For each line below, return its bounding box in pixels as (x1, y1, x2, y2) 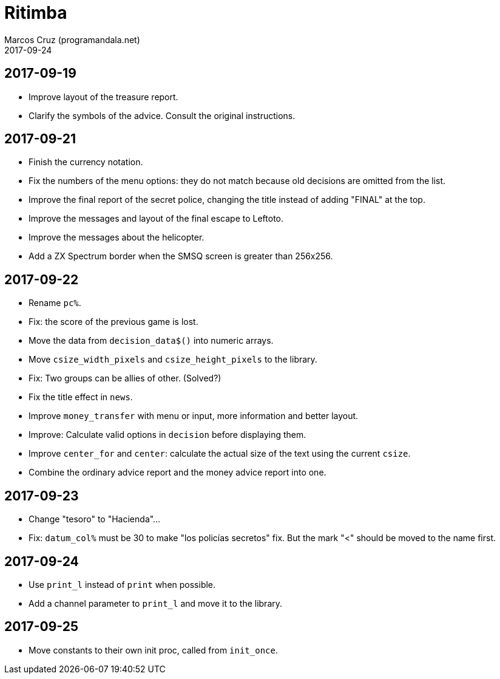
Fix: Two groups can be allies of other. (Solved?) (29, 373, 221, 384)
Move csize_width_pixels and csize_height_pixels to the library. (29, 354, 317, 365)
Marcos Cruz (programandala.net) (4, 34, 140, 45)
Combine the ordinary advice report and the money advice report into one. (29, 467, 326, 478)
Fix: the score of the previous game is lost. (29, 316, 198, 327)
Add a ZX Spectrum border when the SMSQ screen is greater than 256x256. (29, 251, 333, 262)
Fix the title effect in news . (29, 392, 133, 403)
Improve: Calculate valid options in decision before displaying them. (29, 429, 306, 440)
